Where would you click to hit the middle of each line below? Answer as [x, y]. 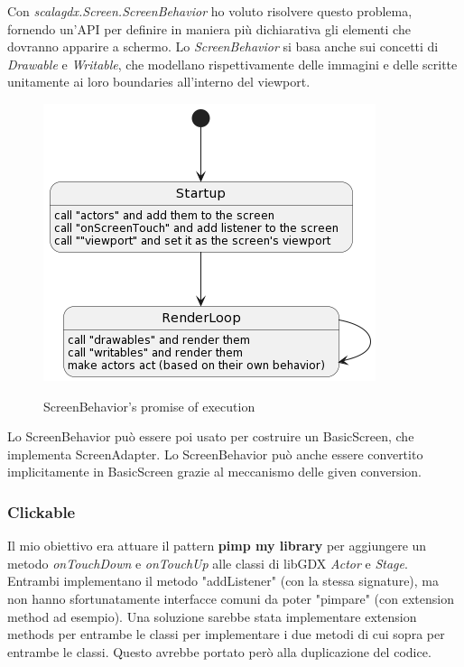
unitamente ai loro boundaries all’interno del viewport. [159, 82]
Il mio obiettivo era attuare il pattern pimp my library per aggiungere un [217, 546]
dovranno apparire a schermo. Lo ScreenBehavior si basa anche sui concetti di [223, 46]
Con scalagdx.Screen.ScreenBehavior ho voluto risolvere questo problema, [210, 11]
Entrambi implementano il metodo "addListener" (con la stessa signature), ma [223, 581]
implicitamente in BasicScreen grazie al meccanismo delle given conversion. [214, 472]
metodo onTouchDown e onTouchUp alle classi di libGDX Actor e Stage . [208, 563]
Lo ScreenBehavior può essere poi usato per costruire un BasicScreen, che [211, 436]
